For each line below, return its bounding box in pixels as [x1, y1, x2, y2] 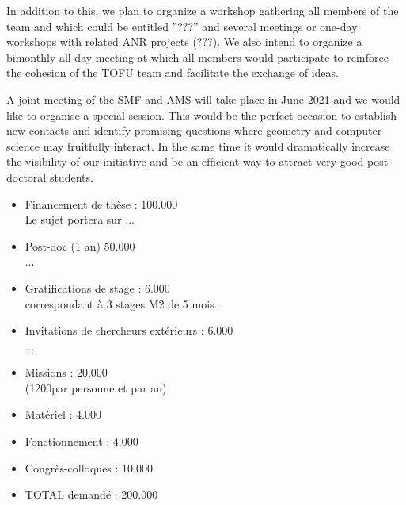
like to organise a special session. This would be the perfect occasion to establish [6, 106, 397, 123]
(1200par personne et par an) [25, 379, 167, 396]
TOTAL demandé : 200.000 [25, 486, 158, 503]
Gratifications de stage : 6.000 [25, 279, 170, 296]
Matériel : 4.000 [25, 406, 101, 423]
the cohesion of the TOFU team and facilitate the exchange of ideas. [6, 64, 339, 81]
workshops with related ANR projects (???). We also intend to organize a [6, 33, 362, 50]
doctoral [6, 168, 47, 185]
